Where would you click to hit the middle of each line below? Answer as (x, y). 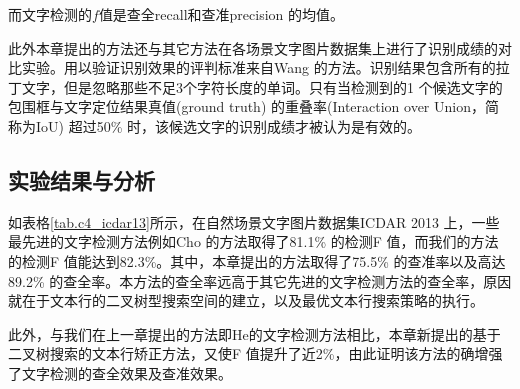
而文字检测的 (50, 14)
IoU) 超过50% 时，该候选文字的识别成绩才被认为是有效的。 (228, 125)
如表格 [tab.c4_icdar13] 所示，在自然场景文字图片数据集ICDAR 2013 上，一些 (254, 221)
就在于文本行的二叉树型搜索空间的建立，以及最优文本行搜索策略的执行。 (246, 300)
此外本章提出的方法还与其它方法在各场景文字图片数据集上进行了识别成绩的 (253, 47)
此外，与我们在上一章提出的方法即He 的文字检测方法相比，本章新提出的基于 (254, 333)
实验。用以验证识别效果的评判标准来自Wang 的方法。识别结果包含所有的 (258, 67)
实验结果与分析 (81, 179)
